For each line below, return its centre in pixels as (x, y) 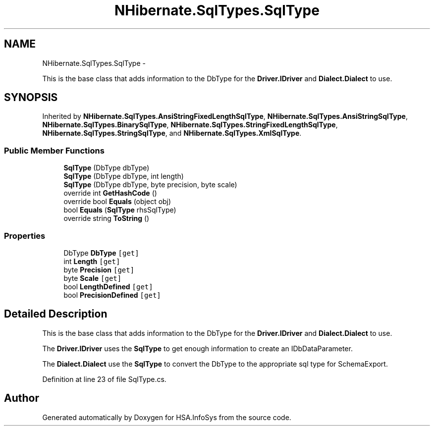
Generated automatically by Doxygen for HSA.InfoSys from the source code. (167, 417)
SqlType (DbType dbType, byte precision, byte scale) (150, 185)
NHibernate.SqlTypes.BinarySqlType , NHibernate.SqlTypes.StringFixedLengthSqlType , (190, 125)
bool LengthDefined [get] (108, 286)
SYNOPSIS (31, 98)
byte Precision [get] (99, 269)
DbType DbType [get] (101, 253)
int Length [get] (92, 261)
